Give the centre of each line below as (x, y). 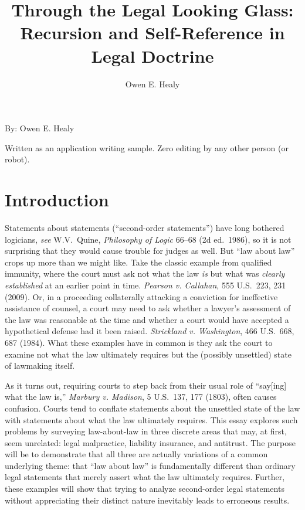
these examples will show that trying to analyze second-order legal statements (145, 489)
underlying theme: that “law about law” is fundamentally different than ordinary (150, 465)
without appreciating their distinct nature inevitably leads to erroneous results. (147, 500)
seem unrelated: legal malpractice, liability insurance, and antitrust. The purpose (150, 442)
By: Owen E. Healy (40, 128)
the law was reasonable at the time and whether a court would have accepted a (147, 319)
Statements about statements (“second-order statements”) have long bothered (145, 227)
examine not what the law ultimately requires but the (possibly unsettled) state (148, 354)
